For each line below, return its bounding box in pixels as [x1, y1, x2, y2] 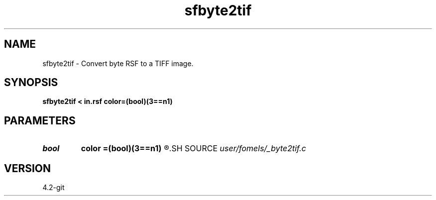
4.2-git [42, 183, 65, 192]
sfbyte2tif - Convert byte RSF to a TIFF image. [42, 59, 194, 68]
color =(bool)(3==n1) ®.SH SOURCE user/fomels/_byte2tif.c [81, 143, 306, 154]
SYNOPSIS [4, 76, 58, 89]
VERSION [4, 162, 51, 175]
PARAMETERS [4, 114, 76, 127]
